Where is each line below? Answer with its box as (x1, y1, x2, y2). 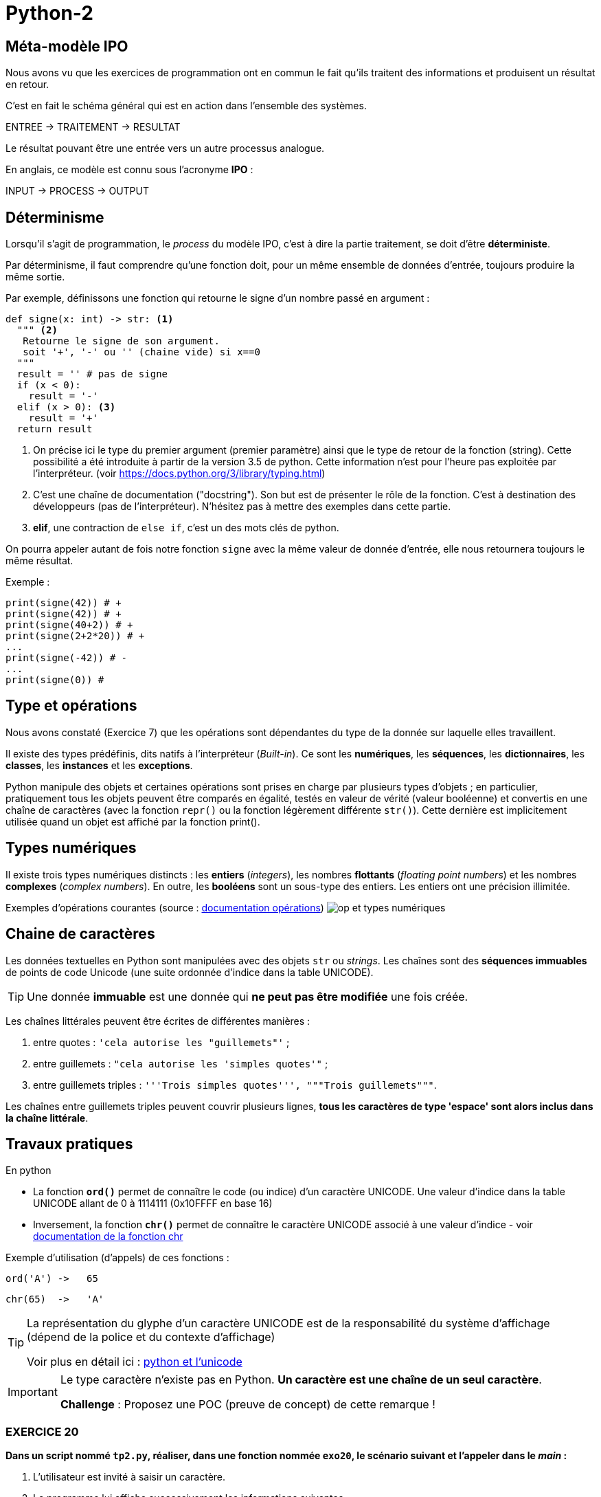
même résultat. (5, 555, 73, 567)
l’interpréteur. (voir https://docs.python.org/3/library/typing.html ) (33, 467, 326, 480)
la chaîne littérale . (5, 1111, 89, 1124)
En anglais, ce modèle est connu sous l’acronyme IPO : (5, 164, 253, 176)
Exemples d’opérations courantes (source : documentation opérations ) (5, 901, 324, 913)
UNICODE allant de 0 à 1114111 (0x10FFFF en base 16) (33, 1197, 273, 1210)
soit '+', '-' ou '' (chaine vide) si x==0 (23, 346, 260, 358)
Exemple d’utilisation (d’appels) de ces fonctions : (5, 1252, 229, 1264)
